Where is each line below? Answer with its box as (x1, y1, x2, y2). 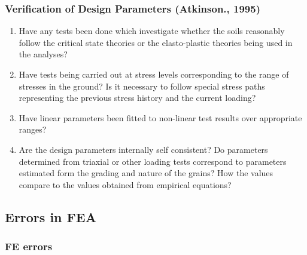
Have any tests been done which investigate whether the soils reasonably (19, 24, 285, 37)
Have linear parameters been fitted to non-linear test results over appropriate (19, 111, 302, 124)
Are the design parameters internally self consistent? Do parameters (19, 143, 268, 155)
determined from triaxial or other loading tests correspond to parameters (19, 155, 287, 167)
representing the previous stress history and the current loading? (19, 91, 256, 104)
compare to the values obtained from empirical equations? (19, 178, 232, 191)
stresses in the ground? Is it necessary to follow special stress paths (19, 79, 265, 92)
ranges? (19, 123, 47, 136)
